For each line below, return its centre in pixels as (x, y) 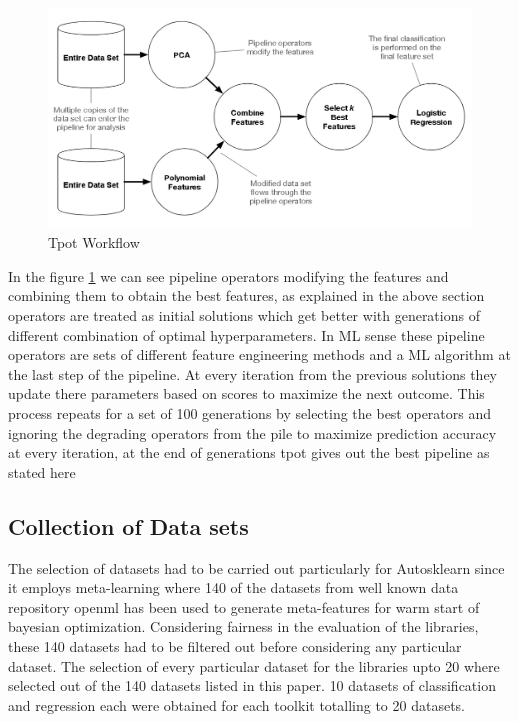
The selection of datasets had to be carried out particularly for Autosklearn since (256, 567)
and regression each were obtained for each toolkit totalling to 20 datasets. (237, 704)
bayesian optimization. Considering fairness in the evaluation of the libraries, (243, 626)
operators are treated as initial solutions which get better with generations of (244, 315)
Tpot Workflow (94, 242)
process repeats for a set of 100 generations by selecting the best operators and (250, 413)
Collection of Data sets (128, 525)
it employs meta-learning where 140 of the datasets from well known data (233, 587)
